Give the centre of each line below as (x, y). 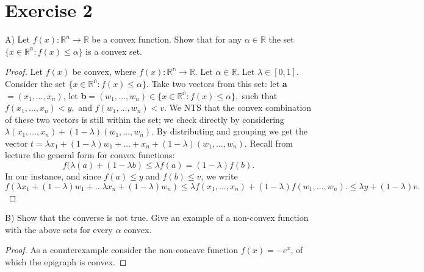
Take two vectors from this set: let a (219, 83)
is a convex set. (114, 51)
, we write (219, 176)
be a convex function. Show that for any (167, 39)
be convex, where (104, 71)
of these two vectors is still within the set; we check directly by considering (145, 119)
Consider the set (35, 83)
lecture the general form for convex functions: (90, 155)
